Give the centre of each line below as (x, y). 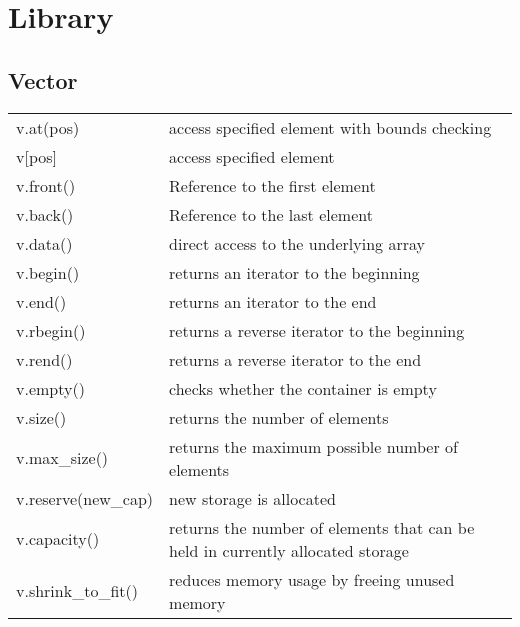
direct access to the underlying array (297, 243)
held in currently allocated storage (289, 550)
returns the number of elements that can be (322, 527)
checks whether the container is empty (303, 388)
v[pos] (36, 156)
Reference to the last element (271, 214)
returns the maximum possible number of (313, 446)
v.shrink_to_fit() (77, 591)
